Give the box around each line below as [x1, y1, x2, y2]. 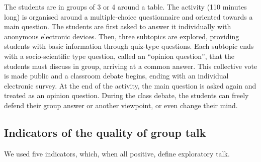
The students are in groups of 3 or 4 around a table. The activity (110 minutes [4, 2, 247, 12]
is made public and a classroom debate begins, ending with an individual [4, 70, 229, 81]
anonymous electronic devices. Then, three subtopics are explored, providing [4, 31, 239, 41]
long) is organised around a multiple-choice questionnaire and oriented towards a [4, 11, 253, 22]
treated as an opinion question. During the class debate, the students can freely [4, 90, 249, 101]
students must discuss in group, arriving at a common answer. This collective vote [4, 60, 257, 71]
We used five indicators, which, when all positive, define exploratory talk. [4, 148, 230, 158]
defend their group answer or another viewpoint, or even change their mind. [4, 100, 238, 110]
